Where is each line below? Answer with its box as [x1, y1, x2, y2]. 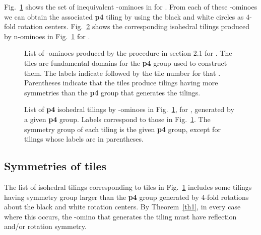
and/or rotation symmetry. [4, 221, 87, 231]
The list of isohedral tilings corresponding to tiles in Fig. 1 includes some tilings [4, 181, 252, 192]
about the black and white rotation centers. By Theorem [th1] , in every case [4, 201, 241, 212]
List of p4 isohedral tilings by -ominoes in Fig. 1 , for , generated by [24, 104, 234, 114]
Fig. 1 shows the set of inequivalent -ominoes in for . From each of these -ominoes [4, 2, 257, 12]
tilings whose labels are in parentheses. [24, 134, 144, 144]
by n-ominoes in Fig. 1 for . [4, 31, 90, 41]
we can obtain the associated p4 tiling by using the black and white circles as [4, 11, 244, 22]
